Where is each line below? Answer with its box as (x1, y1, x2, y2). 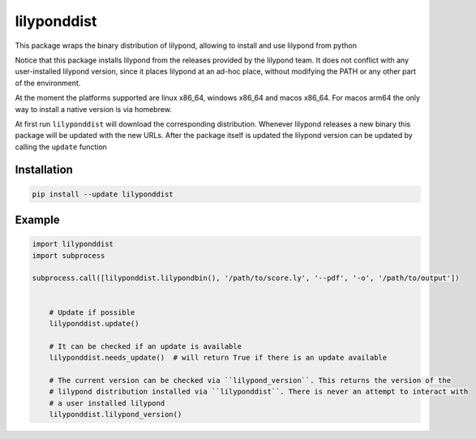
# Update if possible (49, 308, 135, 316)
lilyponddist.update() (49, 319, 139, 328)
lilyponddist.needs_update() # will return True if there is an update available (49, 353, 388, 363)
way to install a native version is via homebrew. (15, 104, 172, 114)
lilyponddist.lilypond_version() (49, 410, 182, 420)
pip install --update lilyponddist (32, 189, 174, 199)
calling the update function (15, 142, 107, 152)
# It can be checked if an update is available (49, 342, 242, 351)
